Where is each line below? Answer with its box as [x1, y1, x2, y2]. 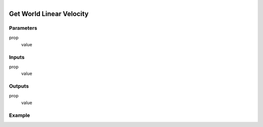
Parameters [9, 24, 38, 31]
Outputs [9, 83, 29, 90]
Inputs [9, 54, 25, 60]
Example [9, 112, 30, 119]
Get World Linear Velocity [9, 10, 89, 18]
